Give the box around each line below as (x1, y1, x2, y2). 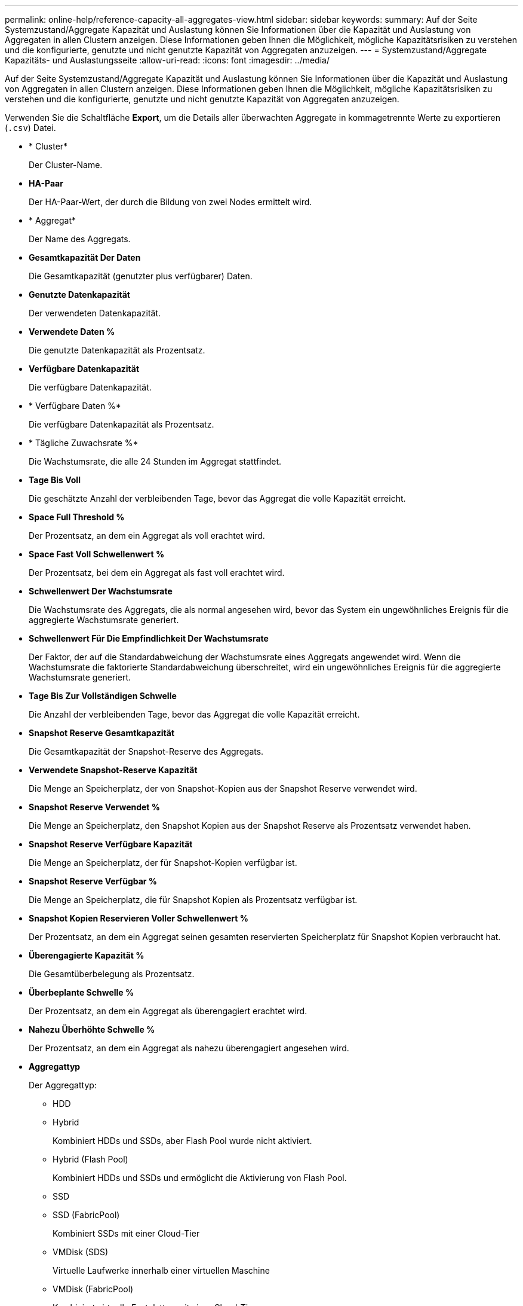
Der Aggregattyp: (29, 1080, 97, 1090)
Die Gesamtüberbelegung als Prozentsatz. (29, 969, 195, 979)
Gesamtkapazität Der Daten (29, 252, 141, 263)
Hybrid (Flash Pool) (53, 1154, 128, 1164)
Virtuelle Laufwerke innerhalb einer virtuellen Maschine (53, 1265, 270, 1276)
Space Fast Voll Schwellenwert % (29, 549, 165, 559)
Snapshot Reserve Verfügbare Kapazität (29, 839, 193, 849)
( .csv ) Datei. (5, 123, 56, 133)
